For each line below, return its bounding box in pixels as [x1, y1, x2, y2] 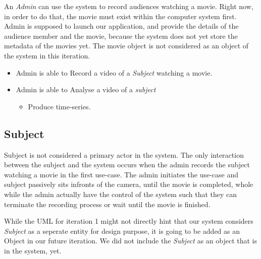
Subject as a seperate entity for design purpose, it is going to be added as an [4, 225, 240, 236]
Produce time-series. [28, 101, 91, 111]
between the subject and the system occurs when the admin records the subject [4, 159, 250, 170]
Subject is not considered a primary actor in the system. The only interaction [4, 149, 244, 160]
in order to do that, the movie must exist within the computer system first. [4, 11, 237, 21]
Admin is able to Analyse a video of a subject [16, 84, 156, 95]
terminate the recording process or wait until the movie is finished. [4, 199, 211, 209]
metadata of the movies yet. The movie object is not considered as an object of [4, 40, 249, 51]
